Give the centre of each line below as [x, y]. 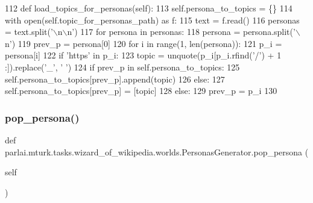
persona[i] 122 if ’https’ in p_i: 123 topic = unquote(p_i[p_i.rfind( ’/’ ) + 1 [143, 55]
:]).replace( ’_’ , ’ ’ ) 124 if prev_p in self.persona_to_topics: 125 [122, 67]
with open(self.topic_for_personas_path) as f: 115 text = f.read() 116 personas [152, 20]
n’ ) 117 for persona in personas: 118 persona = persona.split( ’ [181, 32]
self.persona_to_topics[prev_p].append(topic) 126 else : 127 [115, 79]
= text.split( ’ [29, 32]
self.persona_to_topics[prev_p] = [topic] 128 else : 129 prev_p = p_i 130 [141, 91]
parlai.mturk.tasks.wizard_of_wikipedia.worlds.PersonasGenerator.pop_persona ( [157, 151]
